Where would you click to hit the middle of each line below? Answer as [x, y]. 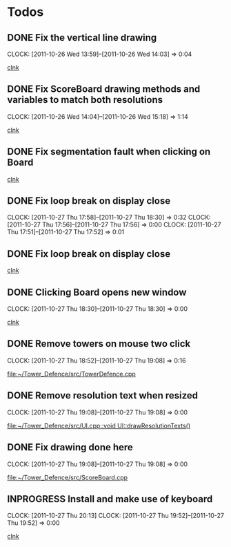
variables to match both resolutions [85, 100]
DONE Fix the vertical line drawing [82, 38]
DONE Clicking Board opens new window [97, 292]
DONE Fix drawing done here [70, 447]
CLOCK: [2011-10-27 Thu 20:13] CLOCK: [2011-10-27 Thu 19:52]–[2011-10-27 [115, 516]
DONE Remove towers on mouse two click [99, 344]
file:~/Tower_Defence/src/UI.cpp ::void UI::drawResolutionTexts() [99, 425]
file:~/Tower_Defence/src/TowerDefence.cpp [71, 374]
